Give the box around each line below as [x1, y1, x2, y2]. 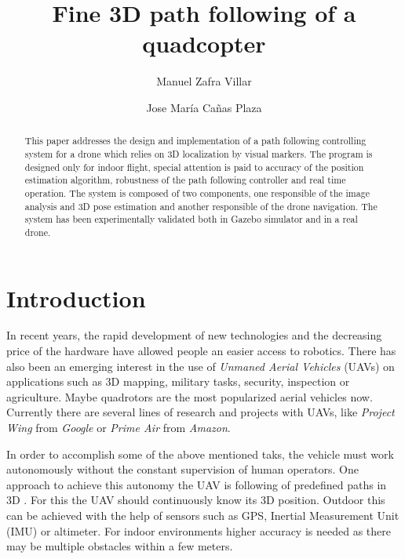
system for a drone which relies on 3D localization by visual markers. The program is [24, 147, 373, 160]
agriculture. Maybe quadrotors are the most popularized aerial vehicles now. [6, 388, 373, 405]
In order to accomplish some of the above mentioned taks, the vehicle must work [6, 445, 394, 462]
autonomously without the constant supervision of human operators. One [6, 461, 359, 477]
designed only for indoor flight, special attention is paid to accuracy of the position [24, 160, 364, 173]
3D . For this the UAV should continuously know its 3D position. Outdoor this [6, 492, 385, 508]
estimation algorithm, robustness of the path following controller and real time [24, 173, 346, 187]
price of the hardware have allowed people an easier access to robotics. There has [6, 343, 396, 359]
